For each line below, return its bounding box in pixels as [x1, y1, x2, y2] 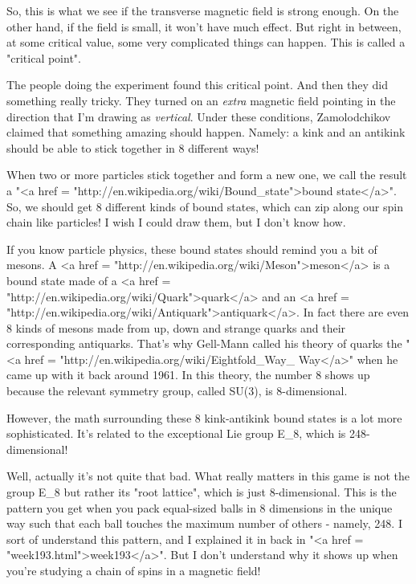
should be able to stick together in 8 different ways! [6, 139, 259, 156]
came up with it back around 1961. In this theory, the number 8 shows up [6, 366, 370, 383]
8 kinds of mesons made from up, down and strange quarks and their [6, 319, 346, 336]
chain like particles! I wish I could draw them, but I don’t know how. [6, 214, 346, 231]
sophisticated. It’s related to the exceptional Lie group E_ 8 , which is [6, 425, 346, 442]
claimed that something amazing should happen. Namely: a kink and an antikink [6, 124, 406, 141]
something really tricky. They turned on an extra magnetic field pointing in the [6, 92, 396, 108]
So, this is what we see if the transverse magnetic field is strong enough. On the [6, 2, 399, 18]
